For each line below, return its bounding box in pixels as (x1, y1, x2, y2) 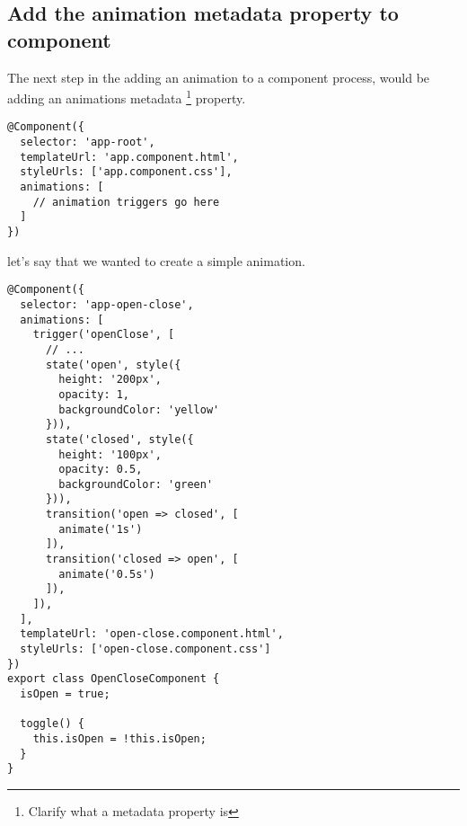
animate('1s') (58, 522, 143, 536)
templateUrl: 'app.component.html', (20, 150, 239, 164)
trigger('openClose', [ (32, 328, 175, 342)
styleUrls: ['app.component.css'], (20, 165, 233, 179)
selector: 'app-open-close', (20, 298, 194, 311)
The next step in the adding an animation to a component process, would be (7, 67, 430, 86)
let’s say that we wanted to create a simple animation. (7, 251, 305, 270)
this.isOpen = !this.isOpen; (32, 732, 207, 745)
